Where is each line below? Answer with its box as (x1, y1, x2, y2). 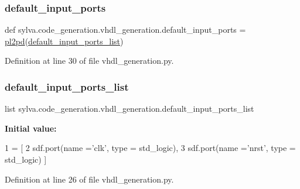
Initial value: (5, 122, 57, 134)
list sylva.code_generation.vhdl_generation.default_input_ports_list (5, 102, 254, 115)
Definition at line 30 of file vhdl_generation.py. (5, 54, 174, 67)
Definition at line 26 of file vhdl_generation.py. (5, 173, 174, 185)
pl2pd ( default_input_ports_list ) (5, 35, 124, 47)
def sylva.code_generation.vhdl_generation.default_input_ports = (5, 23, 246, 36)
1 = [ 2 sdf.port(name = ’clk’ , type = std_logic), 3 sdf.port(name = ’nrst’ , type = (5, 142, 296, 154)
